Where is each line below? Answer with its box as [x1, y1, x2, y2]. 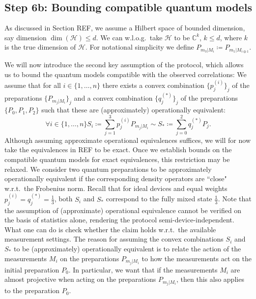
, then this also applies [176, 274, 244, 284]
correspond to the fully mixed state [106, 193, 212, 204]
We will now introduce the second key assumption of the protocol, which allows [4, 59, 244, 70]
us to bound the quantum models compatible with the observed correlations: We [4, 69, 247, 80]
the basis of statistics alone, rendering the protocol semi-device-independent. [4, 215, 234, 225]
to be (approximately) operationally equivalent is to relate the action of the [13, 244, 241, 254]
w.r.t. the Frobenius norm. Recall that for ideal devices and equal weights [4, 183, 228, 193]
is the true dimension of [4, 42, 76, 52]
